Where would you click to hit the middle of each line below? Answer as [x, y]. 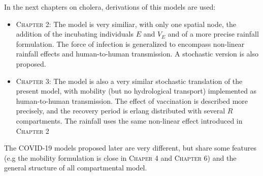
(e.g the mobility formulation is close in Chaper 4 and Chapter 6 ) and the [120, 157]
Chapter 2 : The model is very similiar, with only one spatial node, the [126, 24]
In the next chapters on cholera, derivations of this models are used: [110, 7]
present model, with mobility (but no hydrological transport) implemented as [136, 91]
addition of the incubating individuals [75, 34]
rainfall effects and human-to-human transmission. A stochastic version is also [137, 54]
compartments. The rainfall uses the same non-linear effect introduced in [129, 120]
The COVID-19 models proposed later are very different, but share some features [130, 148]
